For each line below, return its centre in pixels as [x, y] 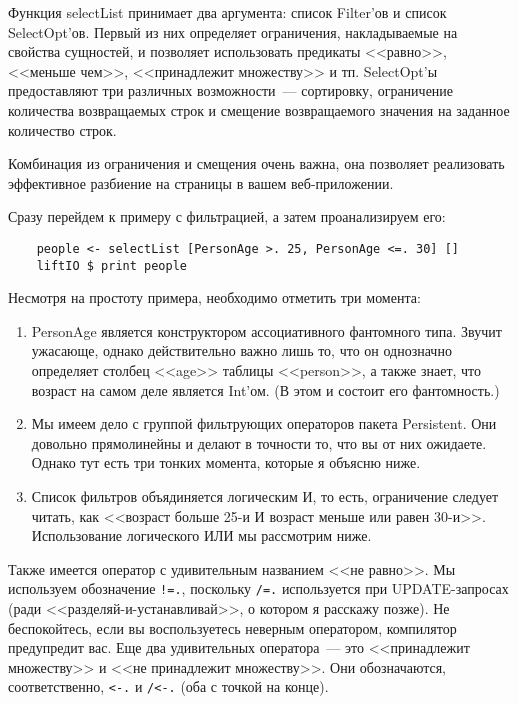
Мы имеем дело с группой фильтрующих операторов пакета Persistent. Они [264, 423]
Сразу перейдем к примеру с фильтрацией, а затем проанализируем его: [227, 216]
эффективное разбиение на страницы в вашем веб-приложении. [201, 182]
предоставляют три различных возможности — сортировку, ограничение [231, 90]
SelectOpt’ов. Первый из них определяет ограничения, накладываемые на [233, 31]
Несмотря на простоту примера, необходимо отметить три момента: [214, 297]
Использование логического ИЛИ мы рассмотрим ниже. [201, 535]
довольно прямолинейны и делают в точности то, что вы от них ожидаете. [259, 442]
